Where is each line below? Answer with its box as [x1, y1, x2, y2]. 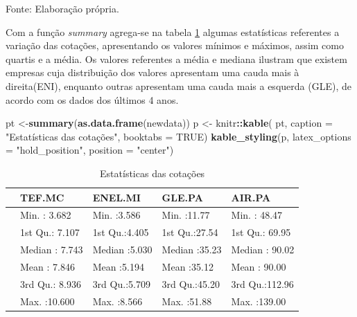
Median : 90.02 [231, 242, 295, 257]
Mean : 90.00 [231, 259, 286, 273]
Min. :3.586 [92, 208, 141, 222]
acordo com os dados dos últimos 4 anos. [6, 92, 179, 107]
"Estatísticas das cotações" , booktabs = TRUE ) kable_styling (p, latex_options [6, 129, 351, 143]
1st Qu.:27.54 [162, 225, 218, 239]
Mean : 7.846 [20, 259, 75, 273]
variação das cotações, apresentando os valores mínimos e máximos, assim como [6, 38, 344, 53]
